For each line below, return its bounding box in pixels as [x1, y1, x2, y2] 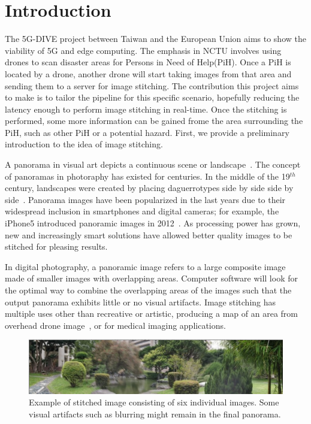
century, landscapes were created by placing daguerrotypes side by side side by [5, 181, 294, 194]
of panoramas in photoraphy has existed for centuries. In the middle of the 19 [5, 169, 290, 182]
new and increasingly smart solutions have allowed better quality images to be [5, 228, 292, 241]
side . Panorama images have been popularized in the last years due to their [5, 193, 286, 205]
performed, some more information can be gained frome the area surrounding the [5, 114, 303, 127]
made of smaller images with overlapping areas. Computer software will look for [5, 272, 298, 284]
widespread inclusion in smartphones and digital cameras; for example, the [5, 205, 279, 217]
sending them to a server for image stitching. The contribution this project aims [5, 79, 299, 92]
